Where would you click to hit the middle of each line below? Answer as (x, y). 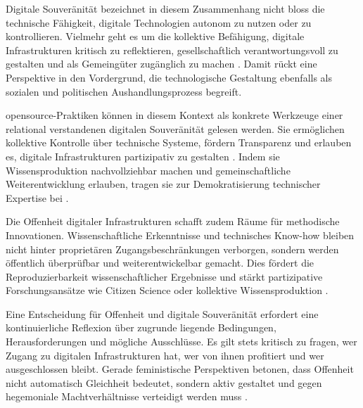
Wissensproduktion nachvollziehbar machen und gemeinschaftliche (148, 170)
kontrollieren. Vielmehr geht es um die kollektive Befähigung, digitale (155, 36)
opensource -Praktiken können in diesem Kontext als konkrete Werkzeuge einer (174, 115)
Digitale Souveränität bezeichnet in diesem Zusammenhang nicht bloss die (165, 8)
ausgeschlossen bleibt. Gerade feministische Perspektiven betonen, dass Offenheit (180, 369)
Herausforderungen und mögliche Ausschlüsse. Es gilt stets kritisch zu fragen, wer (181, 342)
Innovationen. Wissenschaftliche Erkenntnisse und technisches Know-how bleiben (180, 235)
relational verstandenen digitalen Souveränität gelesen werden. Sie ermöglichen (175, 128)
